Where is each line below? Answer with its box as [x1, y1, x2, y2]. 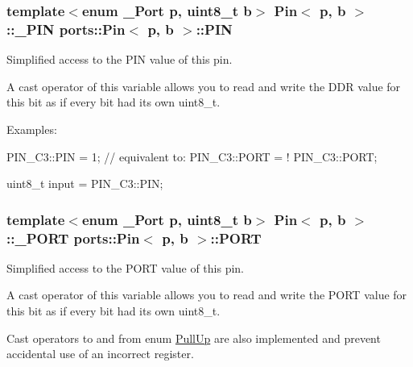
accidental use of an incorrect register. [6, 345, 194, 362]
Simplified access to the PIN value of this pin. [6, 51, 233, 68]
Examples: [6, 120, 57, 137]
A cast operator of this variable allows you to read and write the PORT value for [6, 286, 407, 303]
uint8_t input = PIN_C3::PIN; [6, 175, 163, 192]
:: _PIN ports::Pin [6, 19, 126, 39]
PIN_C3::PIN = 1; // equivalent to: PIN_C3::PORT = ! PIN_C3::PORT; [6, 148, 378, 165]
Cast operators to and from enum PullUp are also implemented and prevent [6, 329, 381, 346]
